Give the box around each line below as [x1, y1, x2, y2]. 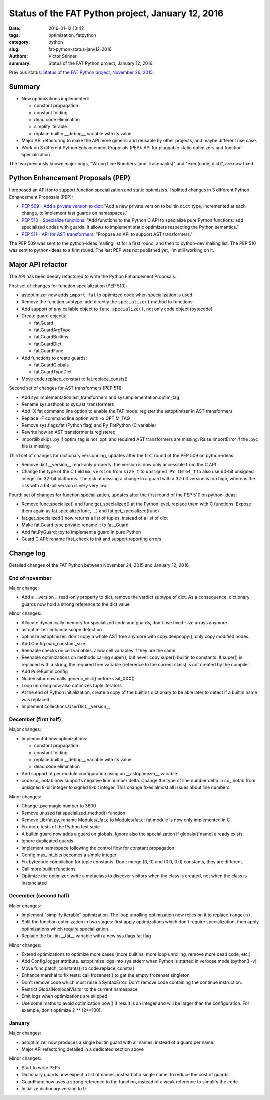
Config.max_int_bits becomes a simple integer [21, 852, 117, 858]
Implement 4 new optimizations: [21, 735, 88, 741]
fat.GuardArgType [34, 327, 71, 333]
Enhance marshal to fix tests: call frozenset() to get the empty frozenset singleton [21, 972, 190, 978]
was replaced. [21, 696, 51, 702]
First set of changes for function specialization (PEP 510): [9, 283, 127, 289]
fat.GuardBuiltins [34, 334, 69, 340]
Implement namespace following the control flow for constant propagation [21, 845, 175, 851]
